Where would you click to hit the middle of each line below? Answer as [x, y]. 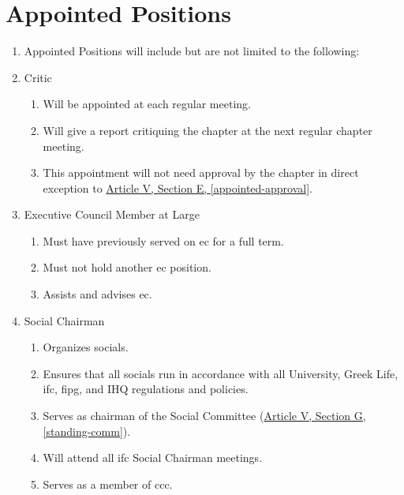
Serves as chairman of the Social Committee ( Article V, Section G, [204, 416]
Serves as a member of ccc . [108, 484]
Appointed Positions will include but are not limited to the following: [192, 51]
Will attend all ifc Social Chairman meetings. [153, 457]
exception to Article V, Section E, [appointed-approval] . [178, 187]
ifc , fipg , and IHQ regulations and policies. [146, 389]
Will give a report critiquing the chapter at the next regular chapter [208, 130]
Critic [38, 77]
